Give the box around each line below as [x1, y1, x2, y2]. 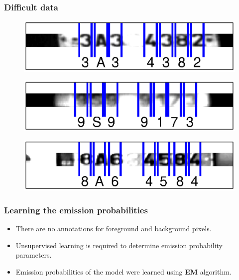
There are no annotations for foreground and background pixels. [15, 223, 212, 234]
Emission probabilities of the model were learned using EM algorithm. [15, 267, 232, 277]
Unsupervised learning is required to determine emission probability [15, 240, 223, 250]
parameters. [15, 250, 52, 260]
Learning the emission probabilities [4, 204, 148, 216]
